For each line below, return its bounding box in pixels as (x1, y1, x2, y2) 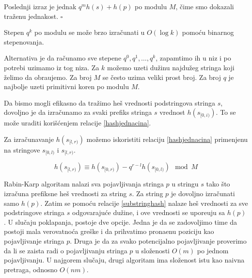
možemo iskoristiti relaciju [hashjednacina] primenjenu (86, 134, 248, 144)
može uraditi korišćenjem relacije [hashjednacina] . (4, 118, 151, 128)
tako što (206, 179, 230, 189)
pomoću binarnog (182, 27, 234, 37)
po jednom (197, 245, 229, 255)
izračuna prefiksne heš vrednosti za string (4, 188, 127, 198)
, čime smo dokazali (175, 1, 234, 11)
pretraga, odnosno (4, 264, 58, 274)
